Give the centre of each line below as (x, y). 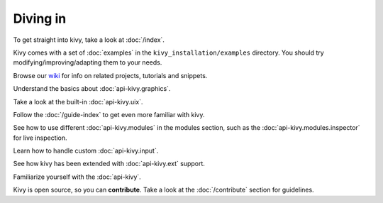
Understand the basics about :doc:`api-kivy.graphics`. (92, 89)
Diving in (40, 18)
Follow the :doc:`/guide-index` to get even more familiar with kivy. (109, 114)
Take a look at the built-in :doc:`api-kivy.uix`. (78, 101)
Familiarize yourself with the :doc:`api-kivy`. (77, 177)
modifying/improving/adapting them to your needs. (88, 62)
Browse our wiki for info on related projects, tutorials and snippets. (110, 75)
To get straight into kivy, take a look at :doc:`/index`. (89, 40)
